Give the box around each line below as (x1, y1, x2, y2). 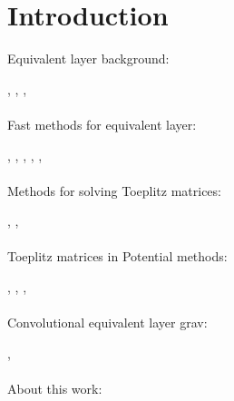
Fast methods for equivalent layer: (7, 114, 197, 133)
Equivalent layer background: (7, 49, 170, 68)
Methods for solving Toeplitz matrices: (7, 181, 221, 200)
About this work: (7, 379, 102, 398)
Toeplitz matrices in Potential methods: (7, 247, 228, 266)
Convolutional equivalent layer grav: (7, 313, 208, 332)
